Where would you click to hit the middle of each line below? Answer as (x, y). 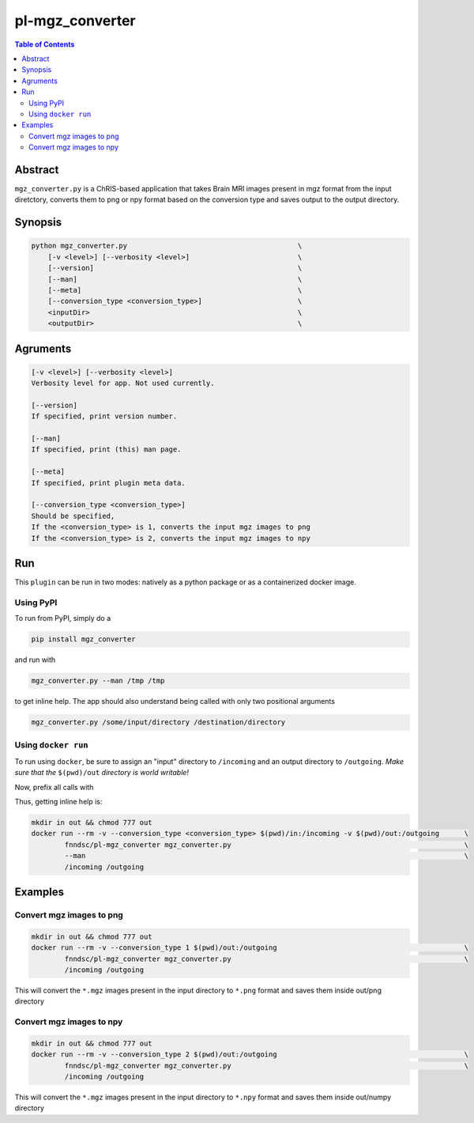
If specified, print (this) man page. (106, 450)
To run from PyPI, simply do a (63, 618)
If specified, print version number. (104, 416)
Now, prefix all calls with (54, 787)
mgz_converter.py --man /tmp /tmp (98, 681)
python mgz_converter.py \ (167, 246)
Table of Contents (45, 44)
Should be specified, (73, 516)
